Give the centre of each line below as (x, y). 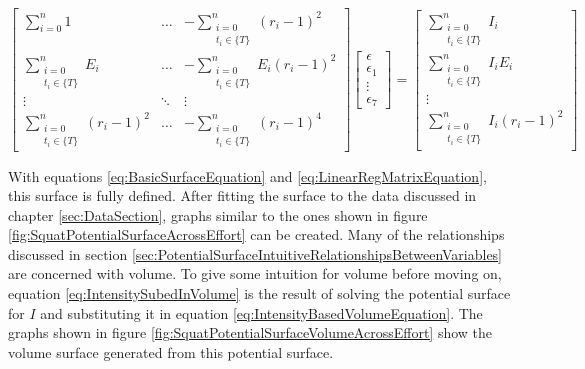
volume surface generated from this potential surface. (171, 351)
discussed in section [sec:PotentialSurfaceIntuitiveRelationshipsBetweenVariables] (255, 253)
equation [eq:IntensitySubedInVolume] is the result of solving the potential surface (259, 293)
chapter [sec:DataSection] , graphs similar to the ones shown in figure (218, 214)
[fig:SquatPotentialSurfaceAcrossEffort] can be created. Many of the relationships (256, 234)
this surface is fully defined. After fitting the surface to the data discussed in (242, 195)
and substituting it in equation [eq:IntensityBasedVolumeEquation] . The (261, 312)
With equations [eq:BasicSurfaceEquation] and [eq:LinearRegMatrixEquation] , (247, 175)
